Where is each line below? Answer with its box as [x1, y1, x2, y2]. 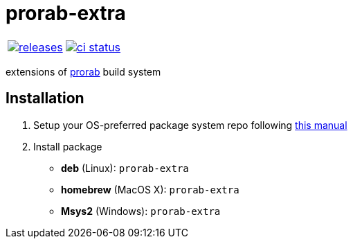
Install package [33, 140, 102, 152]
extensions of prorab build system [6, 65, 161, 78]
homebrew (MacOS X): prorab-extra [61, 183, 239, 195]
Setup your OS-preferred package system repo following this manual [33, 119, 347, 131]
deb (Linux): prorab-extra [61, 162, 189, 174]
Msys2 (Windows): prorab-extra [61, 204, 221, 217]
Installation [6, 89, 84, 107]
